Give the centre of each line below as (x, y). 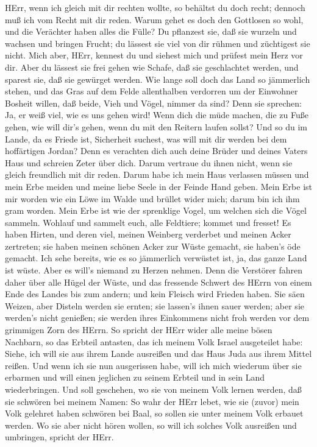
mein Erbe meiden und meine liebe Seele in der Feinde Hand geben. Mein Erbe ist (159, 186)
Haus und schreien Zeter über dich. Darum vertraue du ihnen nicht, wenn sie (149, 162)
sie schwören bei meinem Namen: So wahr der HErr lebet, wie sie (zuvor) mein (152, 401)
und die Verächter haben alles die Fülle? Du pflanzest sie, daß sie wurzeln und (151, 31)
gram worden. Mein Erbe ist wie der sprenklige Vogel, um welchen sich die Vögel (156, 210)
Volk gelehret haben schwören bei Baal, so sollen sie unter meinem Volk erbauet (154, 413)
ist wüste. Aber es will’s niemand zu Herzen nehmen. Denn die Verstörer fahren (154, 270)
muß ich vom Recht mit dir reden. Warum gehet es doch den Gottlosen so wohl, (154, 19)
